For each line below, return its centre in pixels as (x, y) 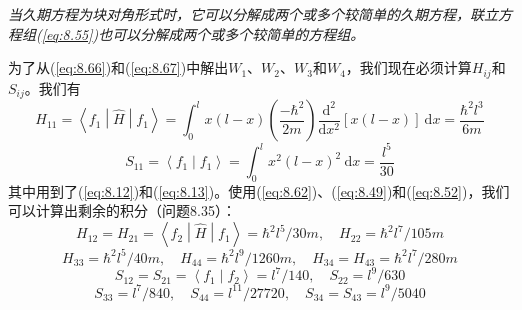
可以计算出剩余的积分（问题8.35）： (122, 210)
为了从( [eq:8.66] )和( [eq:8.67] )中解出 (118, 67)
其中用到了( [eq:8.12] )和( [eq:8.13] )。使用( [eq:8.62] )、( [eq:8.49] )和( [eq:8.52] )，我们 (259, 190)
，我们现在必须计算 (408, 67)
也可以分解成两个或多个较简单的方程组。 (231, 33)
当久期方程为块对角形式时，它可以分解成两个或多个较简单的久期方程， (239, 14)
